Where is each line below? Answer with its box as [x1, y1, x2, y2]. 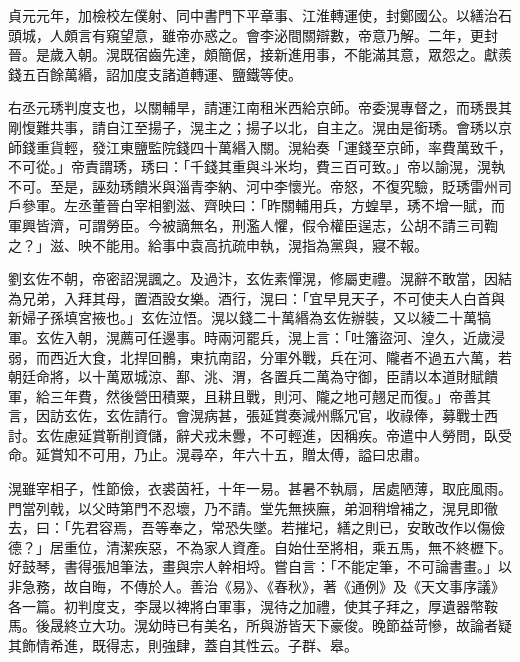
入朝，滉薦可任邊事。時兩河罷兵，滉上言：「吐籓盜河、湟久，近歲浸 [63, 326, 505, 347]
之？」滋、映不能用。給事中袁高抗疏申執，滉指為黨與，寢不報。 [8, 234, 428, 255]
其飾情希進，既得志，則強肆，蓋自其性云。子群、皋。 [8, 634, 358, 655]
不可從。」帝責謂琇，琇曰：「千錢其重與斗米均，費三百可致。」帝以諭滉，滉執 [8, 156, 505, 177]
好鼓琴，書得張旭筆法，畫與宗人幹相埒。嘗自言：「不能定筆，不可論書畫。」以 [8, 556, 512, 577]
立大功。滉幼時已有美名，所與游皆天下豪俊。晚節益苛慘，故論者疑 [77, 615, 512, 636]
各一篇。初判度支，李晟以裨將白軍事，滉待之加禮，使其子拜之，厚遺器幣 [8, 595, 484, 616]
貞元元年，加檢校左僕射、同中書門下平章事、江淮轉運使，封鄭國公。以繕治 [8, 5, 498, 25]
